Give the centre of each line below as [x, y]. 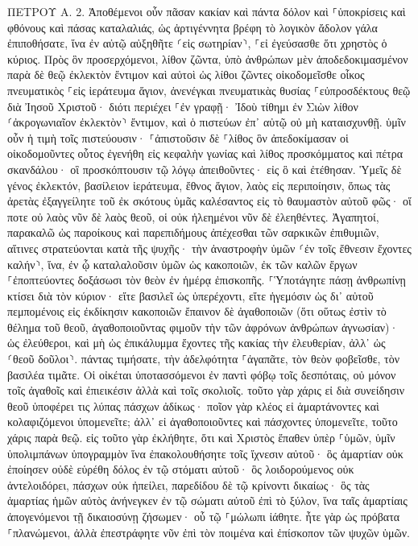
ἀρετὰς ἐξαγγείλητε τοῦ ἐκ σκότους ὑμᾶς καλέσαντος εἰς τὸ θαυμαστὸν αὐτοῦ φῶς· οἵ [209, 201]
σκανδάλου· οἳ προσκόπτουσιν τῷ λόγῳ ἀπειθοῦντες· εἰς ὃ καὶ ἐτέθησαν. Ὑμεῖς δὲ [205, 169]
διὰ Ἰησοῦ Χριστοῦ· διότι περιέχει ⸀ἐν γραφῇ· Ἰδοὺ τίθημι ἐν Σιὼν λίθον [183, 106]
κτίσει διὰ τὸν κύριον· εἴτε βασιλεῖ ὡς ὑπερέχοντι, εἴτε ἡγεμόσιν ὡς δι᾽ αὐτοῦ [190, 295]
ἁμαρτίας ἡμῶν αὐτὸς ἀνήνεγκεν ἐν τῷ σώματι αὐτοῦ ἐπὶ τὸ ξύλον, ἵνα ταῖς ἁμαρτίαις [207, 500]
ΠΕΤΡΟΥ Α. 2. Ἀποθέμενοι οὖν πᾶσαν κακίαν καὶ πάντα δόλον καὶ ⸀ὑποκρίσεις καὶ [207, 11]
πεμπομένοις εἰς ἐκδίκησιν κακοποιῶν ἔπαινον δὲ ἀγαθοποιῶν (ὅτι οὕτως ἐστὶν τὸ [197, 311]
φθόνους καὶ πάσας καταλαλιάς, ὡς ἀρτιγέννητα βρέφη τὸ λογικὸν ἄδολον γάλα [192, 27]
